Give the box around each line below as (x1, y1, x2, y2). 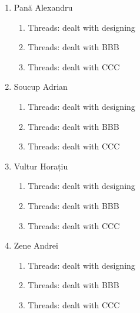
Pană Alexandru (14, 1, 73, 13)
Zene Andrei (14, 239, 58, 252)
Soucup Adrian (14, 80, 68, 93)
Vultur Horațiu (14, 159, 68, 172)
